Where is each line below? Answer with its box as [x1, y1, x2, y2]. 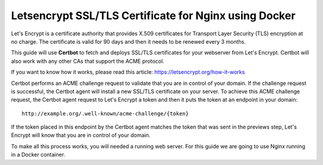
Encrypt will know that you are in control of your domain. [11, 132, 151, 139]
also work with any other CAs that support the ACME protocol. [11, 57, 164, 65]
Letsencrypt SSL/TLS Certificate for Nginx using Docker [11, 9, 296, 22]
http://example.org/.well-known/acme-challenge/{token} [22, 110, 189, 117]
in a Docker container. [11, 151, 66, 158]
